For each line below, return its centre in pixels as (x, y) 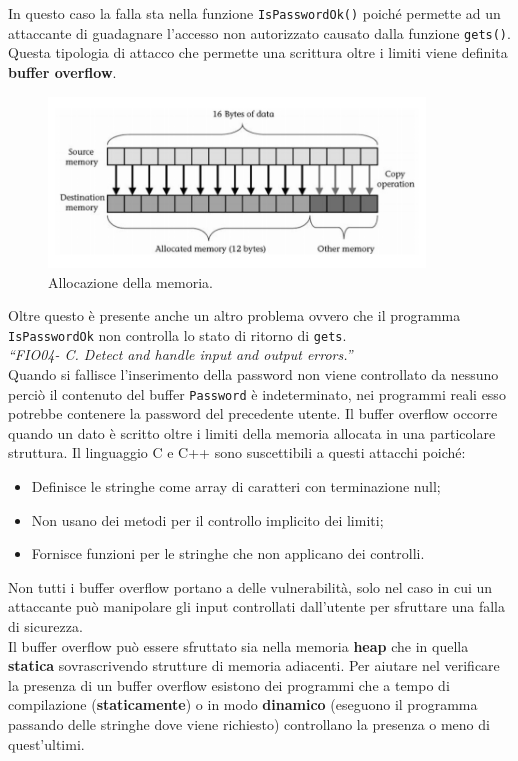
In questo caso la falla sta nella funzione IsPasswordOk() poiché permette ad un (254, 13)
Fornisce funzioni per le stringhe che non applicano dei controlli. (228, 553)
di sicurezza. (45, 625)
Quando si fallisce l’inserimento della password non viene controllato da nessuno (253, 373)
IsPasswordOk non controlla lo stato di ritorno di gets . (177, 334)
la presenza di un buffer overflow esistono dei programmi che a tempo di (229, 684)
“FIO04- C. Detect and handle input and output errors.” (180, 354)
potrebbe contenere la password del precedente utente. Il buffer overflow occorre (253, 413)
